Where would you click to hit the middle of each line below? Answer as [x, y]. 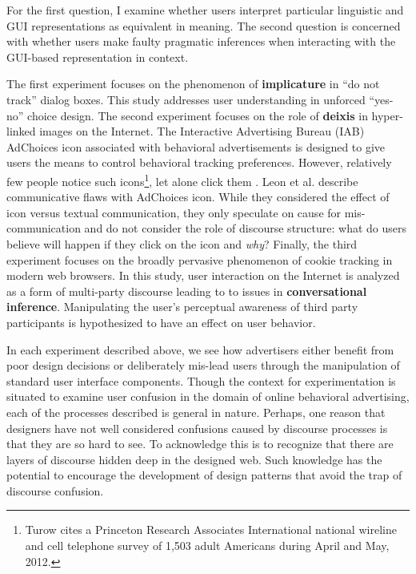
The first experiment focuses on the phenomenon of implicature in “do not [193, 84]
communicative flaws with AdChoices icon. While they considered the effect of [198, 197]
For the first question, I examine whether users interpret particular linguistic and [205, 10]
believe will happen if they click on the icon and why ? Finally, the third [182, 243]
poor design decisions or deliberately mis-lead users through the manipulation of [203, 365]
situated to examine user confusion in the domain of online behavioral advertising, [208, 396]
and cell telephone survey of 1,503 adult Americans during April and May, [207, 546]
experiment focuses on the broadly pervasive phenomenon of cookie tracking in [200, 259]
